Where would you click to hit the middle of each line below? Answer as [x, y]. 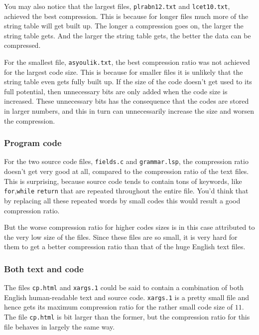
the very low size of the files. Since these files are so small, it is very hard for [121, 237]
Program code [33, 143]
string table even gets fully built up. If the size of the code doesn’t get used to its [128, 82]
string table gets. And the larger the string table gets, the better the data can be [128, 35]
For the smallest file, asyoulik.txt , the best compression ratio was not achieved [127, 62]
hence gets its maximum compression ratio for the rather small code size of [119, 307]
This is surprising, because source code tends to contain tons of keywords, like [123, 181]
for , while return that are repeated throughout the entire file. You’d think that [126, 191]
